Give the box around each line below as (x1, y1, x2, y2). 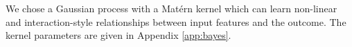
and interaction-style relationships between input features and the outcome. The (6, 14, 346, 29)
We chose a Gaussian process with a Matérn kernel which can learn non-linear (6, 1, 337, 15)
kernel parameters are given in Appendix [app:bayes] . (6, 28, 231, 42)
